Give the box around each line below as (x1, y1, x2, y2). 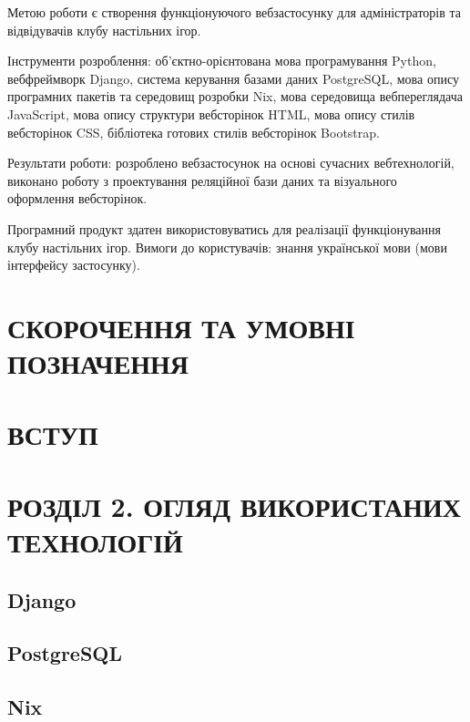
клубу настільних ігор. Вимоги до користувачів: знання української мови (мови (7, 237, 447, 256)
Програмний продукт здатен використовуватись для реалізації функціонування (7, 219, 441, 238)
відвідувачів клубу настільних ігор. (7, 20, 201, 39)
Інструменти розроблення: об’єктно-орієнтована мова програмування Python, (7, 51, 436, 70)
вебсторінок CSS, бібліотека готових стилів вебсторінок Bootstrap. (7, 122, 380, 141)
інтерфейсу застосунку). (7, 255, 140, 274)
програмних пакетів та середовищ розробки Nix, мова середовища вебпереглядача (7, 87, 463, 106)
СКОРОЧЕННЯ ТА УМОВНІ (7, 308, 355, 346)
